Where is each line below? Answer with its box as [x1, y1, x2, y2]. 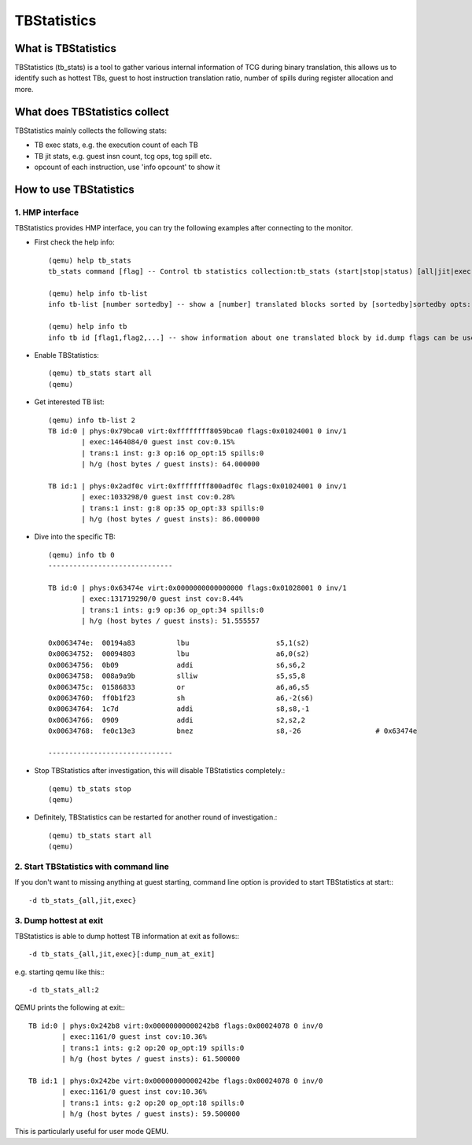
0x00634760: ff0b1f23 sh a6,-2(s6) [48, 693, 314, 702]
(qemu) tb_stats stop [48, 784, 131, 793]
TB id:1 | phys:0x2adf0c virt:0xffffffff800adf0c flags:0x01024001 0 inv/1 [48, 481, 347, 491]
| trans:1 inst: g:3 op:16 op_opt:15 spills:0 [81, 448, 264, 458]
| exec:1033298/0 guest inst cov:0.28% [81, 492, 235, 502]
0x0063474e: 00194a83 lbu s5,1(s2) [48, 638, 310, 647]
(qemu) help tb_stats [48, 256, 131, 265]
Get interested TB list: [34, 397, 105, 407]
